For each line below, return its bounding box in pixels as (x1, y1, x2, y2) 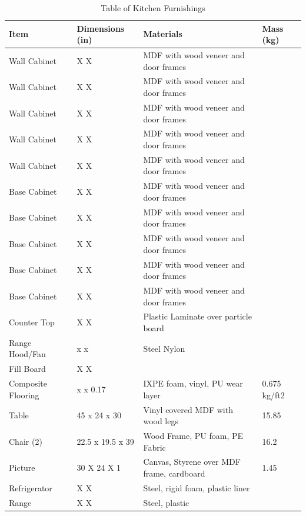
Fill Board (9, 362, 46, 375)
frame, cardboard (143, 467, 205, 480)
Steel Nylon (143, 342, 185, 354)
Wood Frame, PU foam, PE (143, 430, 244, 441)
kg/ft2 (262, 388, 285, 401)
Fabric (143, 441, 166, 453)
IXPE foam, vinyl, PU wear (143, 377, 243, 390)
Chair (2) (9, 435, 42, 447)
